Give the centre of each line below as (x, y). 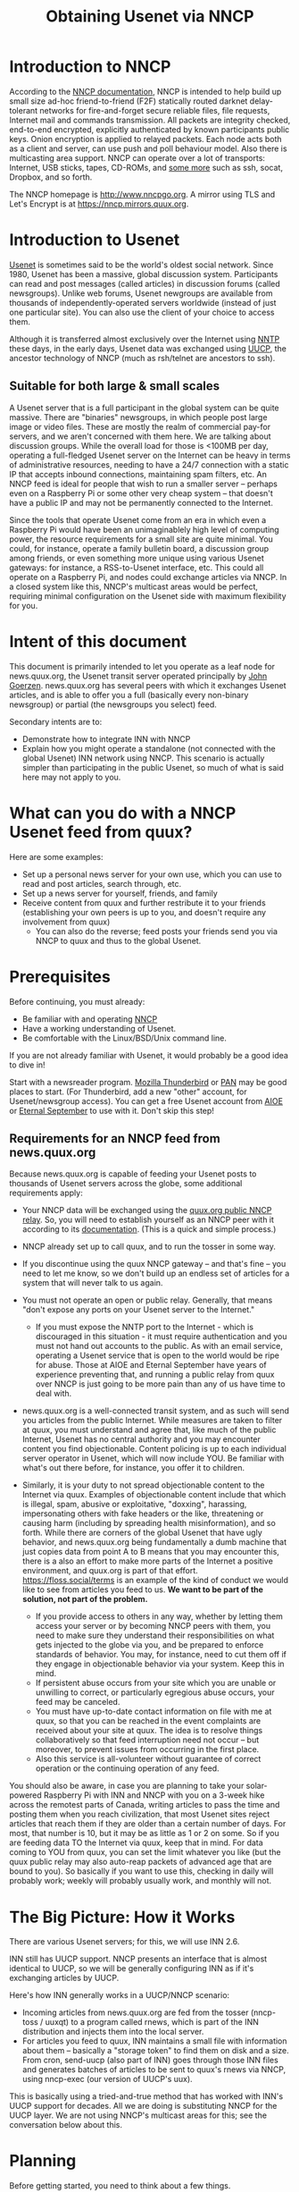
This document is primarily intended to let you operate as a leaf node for (142, 666)
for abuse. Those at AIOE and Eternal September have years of (151, 1365)
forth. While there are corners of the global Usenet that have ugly (142, 1533)
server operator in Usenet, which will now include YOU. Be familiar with (153, 1458)
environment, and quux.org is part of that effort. (110, 1571)
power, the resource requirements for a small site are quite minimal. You (141, 539)
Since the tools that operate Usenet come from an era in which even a (138, 519)
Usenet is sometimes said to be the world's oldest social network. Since (141, 265)
